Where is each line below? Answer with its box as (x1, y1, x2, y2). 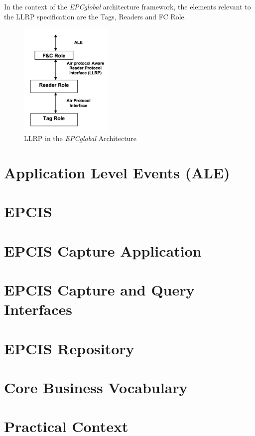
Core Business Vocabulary (4, 377, 188, 397)
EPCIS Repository (4, 338, 134, 358)
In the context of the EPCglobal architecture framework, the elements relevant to (4, 1, 251, 11)
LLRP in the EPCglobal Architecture (24, 133, 137, 144)
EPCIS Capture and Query (4, 279, 195, 299)
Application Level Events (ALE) (4, 162, 230, 182)
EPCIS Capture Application (4, 240, 202, 261)
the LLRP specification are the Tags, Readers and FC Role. (4, 11, 186, 21)
